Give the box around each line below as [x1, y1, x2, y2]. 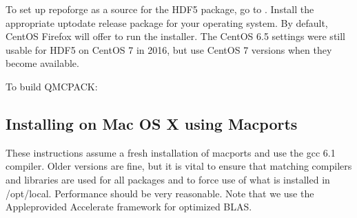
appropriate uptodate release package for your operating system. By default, [6, 15, 328, 30]
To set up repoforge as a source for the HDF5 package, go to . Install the [6, 2, 314, 16]
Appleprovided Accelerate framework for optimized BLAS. [6, 199, 252, 214]
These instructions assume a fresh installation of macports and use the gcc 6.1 [6, 145, 336, 159]
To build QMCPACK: [6, 79, 98, 93]
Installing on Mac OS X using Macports [6, 112, 298, 134]
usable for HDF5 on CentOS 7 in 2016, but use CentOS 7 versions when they [6, 42, 332, 57]
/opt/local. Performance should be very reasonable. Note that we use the [6, 186, 314, 200]
